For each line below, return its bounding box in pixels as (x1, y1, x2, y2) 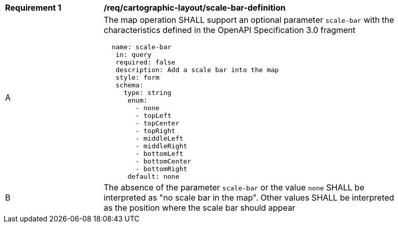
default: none (127, 173, 179, 180)
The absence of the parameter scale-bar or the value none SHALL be (104, 182, 364, 192)
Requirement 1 (5, 3, 62, 13)
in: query (115, 51, 151, 58)
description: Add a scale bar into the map (115, 66, 279, 74)
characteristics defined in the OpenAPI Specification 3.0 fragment (104, 25, 356, 35)
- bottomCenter (135, 157, 192, 165)
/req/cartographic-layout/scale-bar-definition (104, 3, 286, 13)
